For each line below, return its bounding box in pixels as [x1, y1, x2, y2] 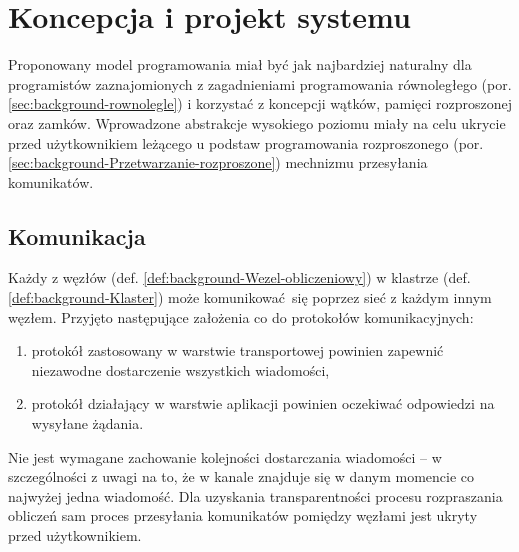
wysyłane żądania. [31, 413, 144, 434]
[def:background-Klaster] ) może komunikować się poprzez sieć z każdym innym [8, 287, 492, 308]
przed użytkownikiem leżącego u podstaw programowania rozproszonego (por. [8, 132, 484, 153]
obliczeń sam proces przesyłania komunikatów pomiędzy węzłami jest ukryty [8, 505, 478, 526]
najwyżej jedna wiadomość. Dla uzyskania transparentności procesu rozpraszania [8, 485, 503, 506]
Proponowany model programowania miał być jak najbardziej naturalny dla [8, 54, 472, 75]
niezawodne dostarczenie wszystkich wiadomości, [31, 359, 330, 380]
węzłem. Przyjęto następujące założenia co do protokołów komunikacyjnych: [8, 306, 474, 327]
